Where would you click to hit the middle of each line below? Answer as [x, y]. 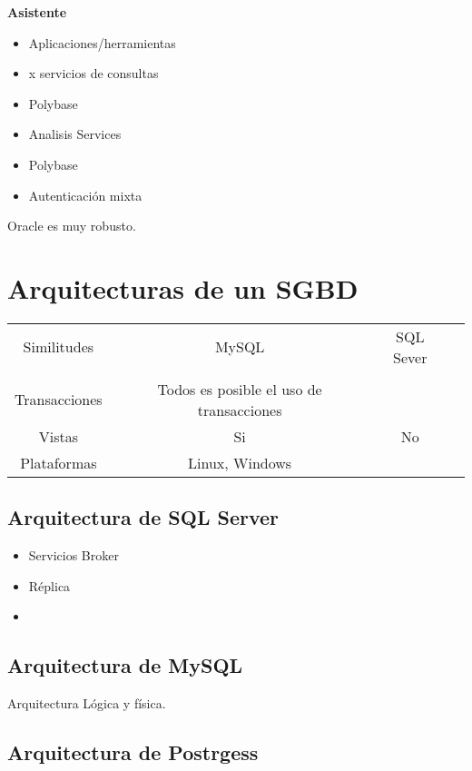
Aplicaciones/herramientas [102, 42]
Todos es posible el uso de [240, 389]
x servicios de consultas [93, 73]
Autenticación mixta [85, 195]
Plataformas [59, 462]
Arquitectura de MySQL [125, 665]
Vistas [58, 436]
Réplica [49, 585]
